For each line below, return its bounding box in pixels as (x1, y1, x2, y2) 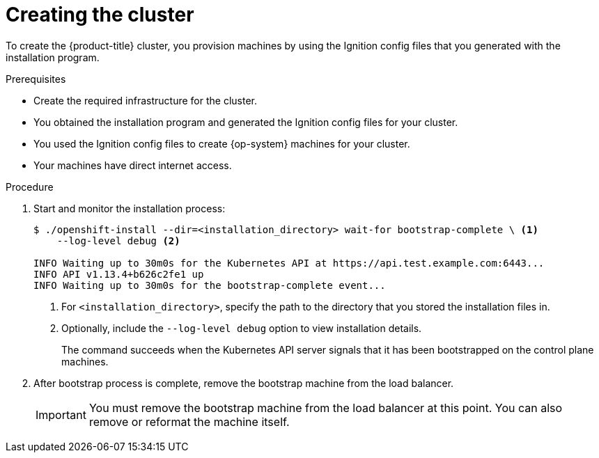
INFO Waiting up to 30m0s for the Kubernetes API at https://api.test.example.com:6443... (33, 257, 545, 269)
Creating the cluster (6, 3, 194, 26)
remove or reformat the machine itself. (88, 414, 290, 429)
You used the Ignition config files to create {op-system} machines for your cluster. (33, 137, 410, 150)
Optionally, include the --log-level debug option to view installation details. (61, 322, 422, 334)
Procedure (6, 180, 54, 193)
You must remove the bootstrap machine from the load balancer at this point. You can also (88, 400, 563, 415)
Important (36, 407, 86, 422)
